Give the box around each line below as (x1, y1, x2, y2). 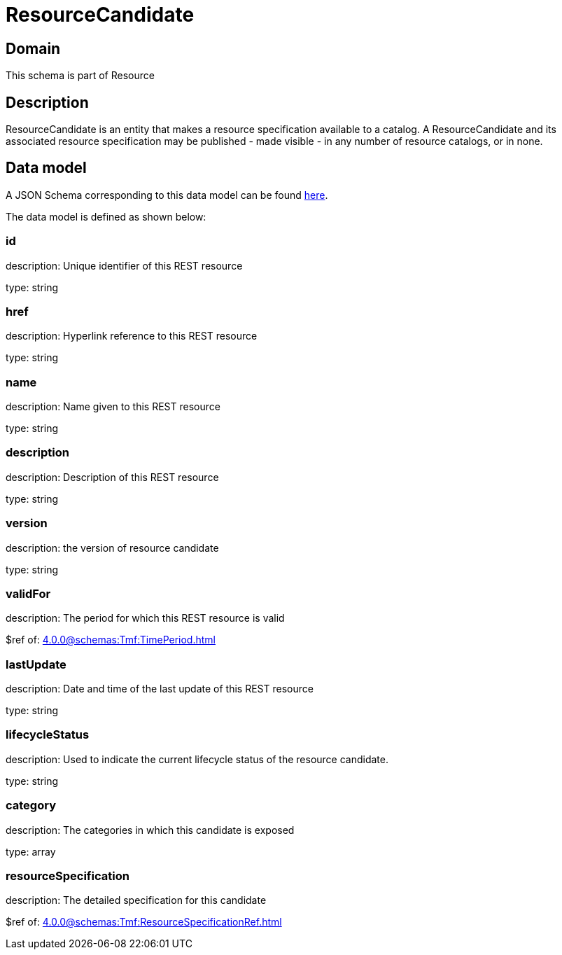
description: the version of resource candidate (6, 541, 219, 554)
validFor (6, 586, 51, 601)
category (6, 798, 56, 813)
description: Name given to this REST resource (6, 400, 220, 413)
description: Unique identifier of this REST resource (6, 259, 243, 272)
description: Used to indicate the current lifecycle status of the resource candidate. (6, 753, 389, 765)
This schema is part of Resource (6, 69, 155, 82)
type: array (6, 845, 56, 858)
